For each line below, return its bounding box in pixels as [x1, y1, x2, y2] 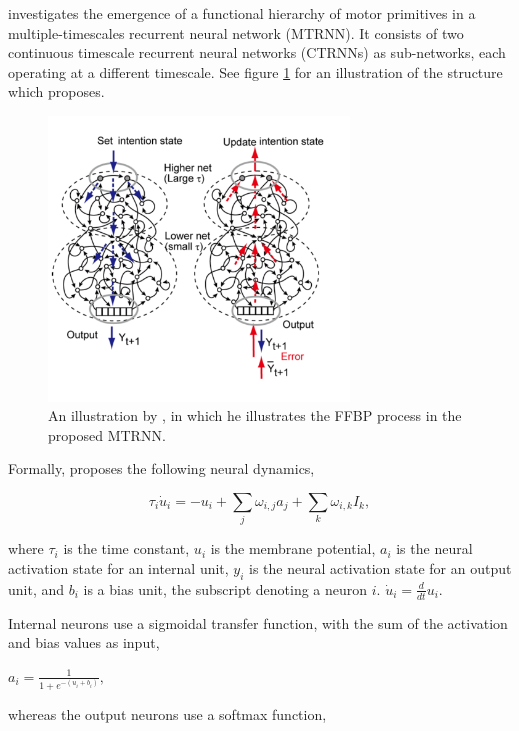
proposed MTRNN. [48, 424, 166, 445]
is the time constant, [63, 538, 190, 559]
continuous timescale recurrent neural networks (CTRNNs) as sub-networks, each [8, 42, 506, 63]
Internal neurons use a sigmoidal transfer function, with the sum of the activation [8, 612, 508, 633]
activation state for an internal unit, [8, 557, 229, 578]
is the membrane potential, [210, 538, 376, 559]
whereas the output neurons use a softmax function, [8, 704, 327, 725]
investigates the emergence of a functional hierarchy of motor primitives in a [8, 3, 476, 23]
